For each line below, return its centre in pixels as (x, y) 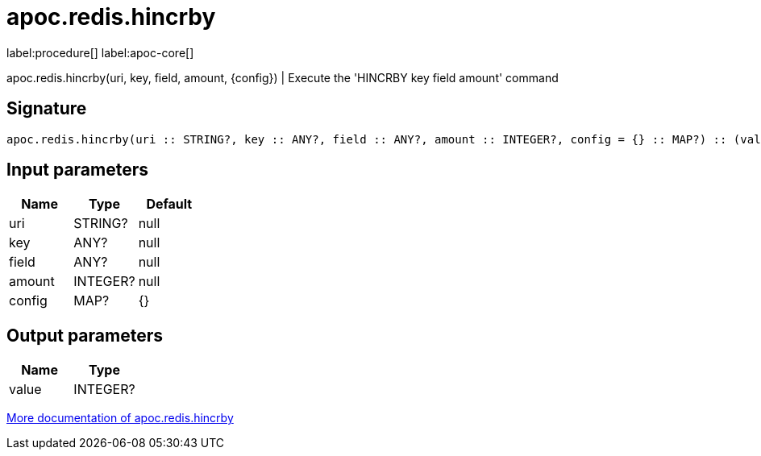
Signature (47, 109)
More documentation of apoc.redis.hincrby (120, 418)
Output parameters (85, 335)
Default (169, 204)
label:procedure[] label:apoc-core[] (100, 52)
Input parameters (78, 170)
